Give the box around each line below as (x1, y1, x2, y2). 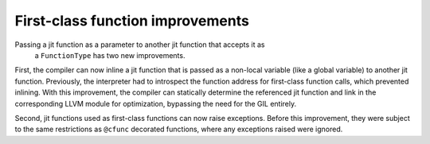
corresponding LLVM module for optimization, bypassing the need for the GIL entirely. (14, 99, 297, 108)
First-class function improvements (14, 12, 250, 29)
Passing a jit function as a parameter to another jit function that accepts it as (14, 40, 265, 49)
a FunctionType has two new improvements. (34, 50, 186, 60)
